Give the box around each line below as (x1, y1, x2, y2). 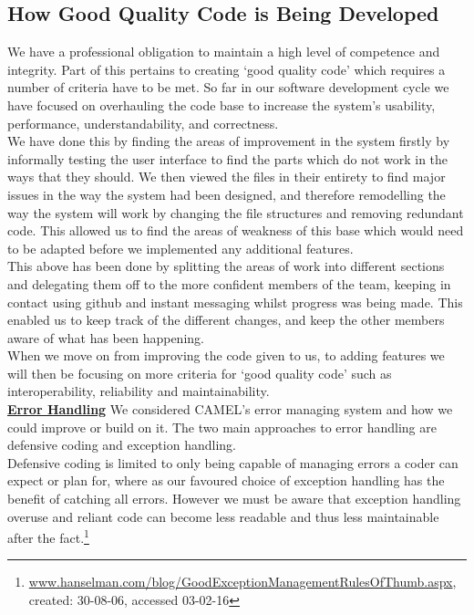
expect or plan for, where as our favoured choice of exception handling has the (7, 471, 445, 490)
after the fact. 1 (7, 526, 89, 547)
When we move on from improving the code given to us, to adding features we (7, 346, 445, 365)
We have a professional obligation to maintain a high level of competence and (7, 42, 440, 61)
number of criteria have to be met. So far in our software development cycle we (7, 78, 449, 97)
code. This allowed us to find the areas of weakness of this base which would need (7, 221, 464, 240)
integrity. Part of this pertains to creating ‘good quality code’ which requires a (7, 59, 446, 78)
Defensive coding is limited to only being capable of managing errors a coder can (7, 453, 459, 472)
